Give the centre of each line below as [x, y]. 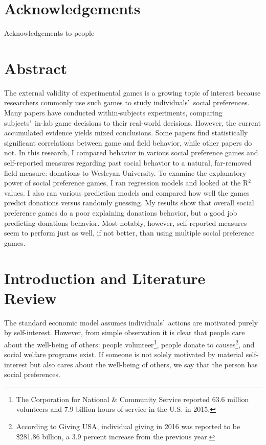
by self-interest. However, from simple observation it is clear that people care [125, 332]
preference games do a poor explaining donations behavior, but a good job [121, 212]
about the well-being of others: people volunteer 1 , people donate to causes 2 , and [129, 343]
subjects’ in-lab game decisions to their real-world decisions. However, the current [132, 122]
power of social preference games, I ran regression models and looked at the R [126, 183]
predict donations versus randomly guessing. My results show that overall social [129, 203]
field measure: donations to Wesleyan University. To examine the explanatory [125, 172]
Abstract [36, 68]
